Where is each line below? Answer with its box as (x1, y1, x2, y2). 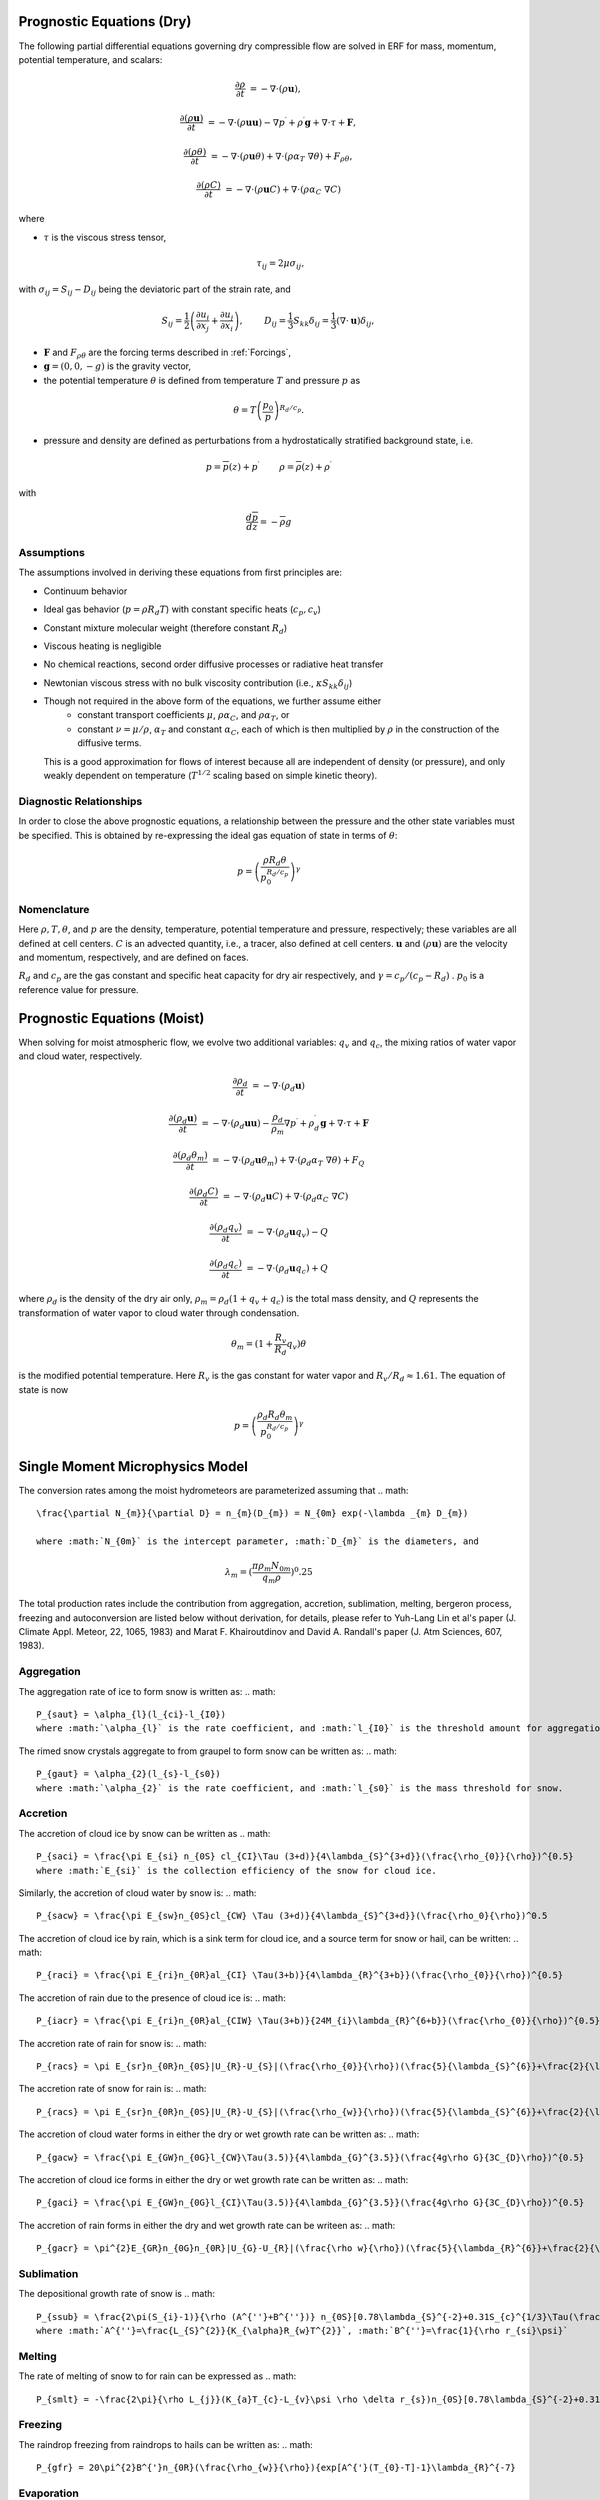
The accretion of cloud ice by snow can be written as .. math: (18, 1827, 271, 1839)
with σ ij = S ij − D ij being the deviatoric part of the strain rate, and (18, 283, 291, 298)
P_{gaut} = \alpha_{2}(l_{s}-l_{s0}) (36, 1768, 222, 1780)
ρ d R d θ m (256, 1408, 294, 1422)
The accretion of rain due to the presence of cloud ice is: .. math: (18, 1991, 287, 2004)
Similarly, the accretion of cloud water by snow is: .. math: (18, 1886, 257, 1899)
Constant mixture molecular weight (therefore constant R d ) (43, 621, 288, 636)
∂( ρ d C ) (188, 1185, 219, 1199)
